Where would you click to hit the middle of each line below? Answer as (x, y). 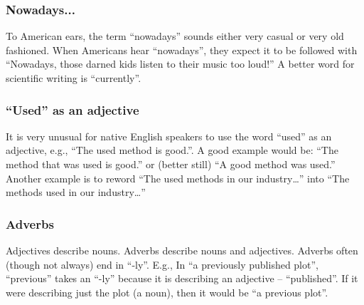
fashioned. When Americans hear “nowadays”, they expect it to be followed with (182, 50)
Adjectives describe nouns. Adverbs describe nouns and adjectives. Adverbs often (182, 250)
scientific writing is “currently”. (74, 78)
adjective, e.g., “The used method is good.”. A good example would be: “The (172, 150)
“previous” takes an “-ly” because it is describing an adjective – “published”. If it (182, 278)
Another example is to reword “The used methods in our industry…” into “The (178, 178)
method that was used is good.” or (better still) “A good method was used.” (171, 164)
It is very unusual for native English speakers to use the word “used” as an (169, 136)
